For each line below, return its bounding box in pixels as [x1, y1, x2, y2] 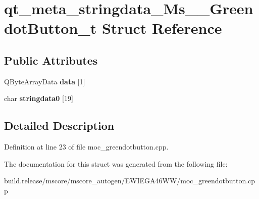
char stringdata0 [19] [4, 93, 73, 104]
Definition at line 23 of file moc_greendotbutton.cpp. [4, 141, 169, 152]
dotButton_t [4, 18, 97, 38]
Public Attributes [4, 52, 98, 68]
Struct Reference [101, 18, 222, 38]
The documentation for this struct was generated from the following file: [4, 158, 228, 169]
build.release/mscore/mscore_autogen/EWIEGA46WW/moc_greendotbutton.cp [4, 175, 255, 186]
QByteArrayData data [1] [4, 76, 85, 86]
